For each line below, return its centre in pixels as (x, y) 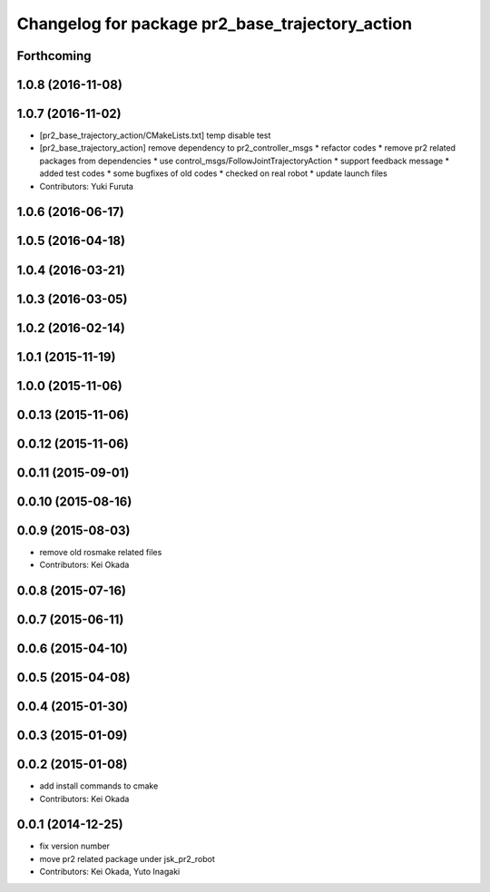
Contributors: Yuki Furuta (86, 186)
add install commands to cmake (99, 786)
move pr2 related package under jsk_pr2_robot (127, 858)
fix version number (75, 846)
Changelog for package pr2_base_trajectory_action (215, 24)
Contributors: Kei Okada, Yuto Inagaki (110, 872)
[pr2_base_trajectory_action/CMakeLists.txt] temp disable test (155, 135)
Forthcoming (54, 56)
